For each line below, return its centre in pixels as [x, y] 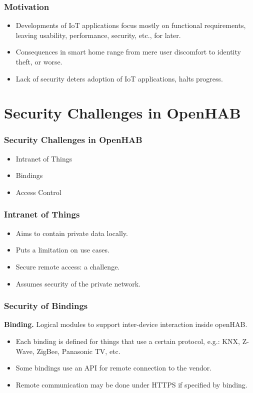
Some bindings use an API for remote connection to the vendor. [114, 368]
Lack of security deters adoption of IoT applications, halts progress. [119, 78]
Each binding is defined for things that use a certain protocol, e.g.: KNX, [128, 341]
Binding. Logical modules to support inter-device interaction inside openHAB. [126, 324]
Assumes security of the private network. [78, 283]
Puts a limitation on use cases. [62, 250]
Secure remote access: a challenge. [68, 266]
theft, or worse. [39, 61]
